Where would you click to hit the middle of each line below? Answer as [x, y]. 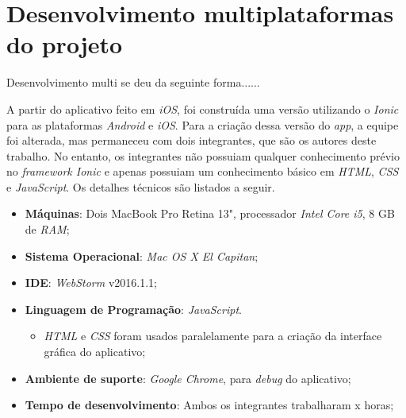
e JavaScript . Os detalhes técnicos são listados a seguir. [141, 186]
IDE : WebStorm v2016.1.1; [91, 283]
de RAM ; [47, 229]
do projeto [65, 44]
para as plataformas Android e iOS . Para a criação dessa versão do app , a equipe [203, 124]
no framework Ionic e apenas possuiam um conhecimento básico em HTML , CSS [203, 171]
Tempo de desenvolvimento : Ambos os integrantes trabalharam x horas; [209, 405]
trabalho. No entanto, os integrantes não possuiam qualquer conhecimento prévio [203, 155]
